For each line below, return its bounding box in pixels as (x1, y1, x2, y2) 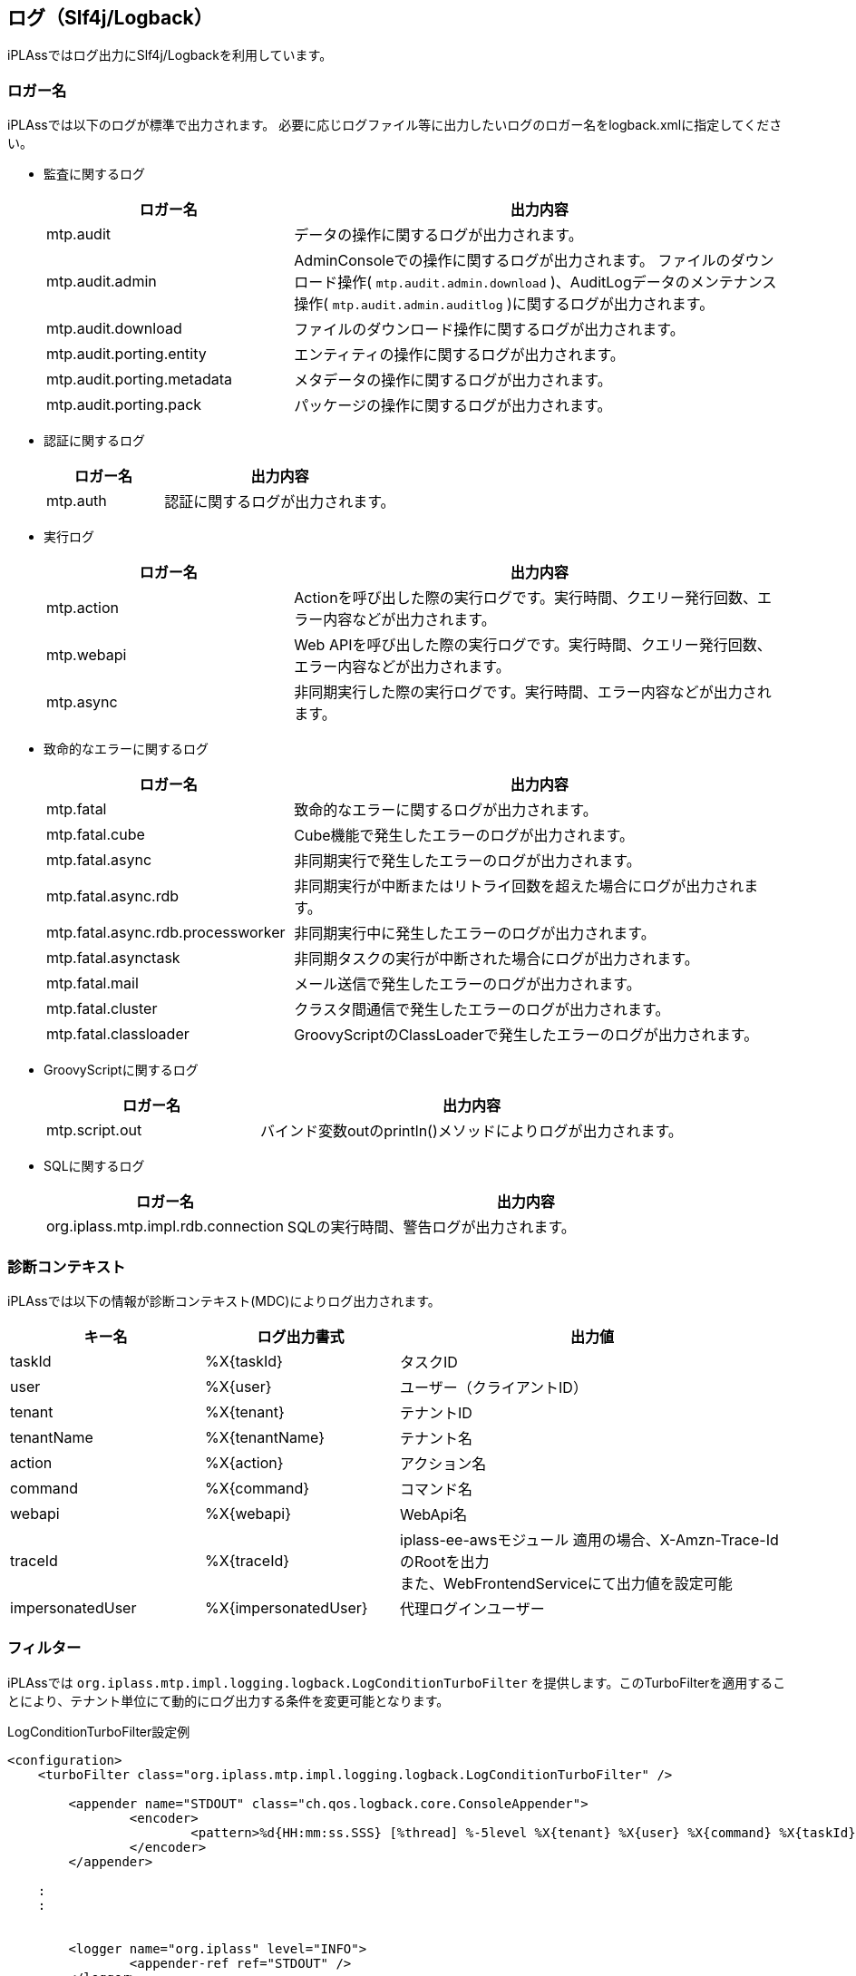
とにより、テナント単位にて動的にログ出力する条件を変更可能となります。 (7, 1692, 450, 1708)
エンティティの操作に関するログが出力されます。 (294, 346, 625, 365)
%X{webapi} (205, 1504, 292, 1523)
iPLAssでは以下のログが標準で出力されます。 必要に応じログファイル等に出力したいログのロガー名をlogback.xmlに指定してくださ (7, 117, 783, 133)
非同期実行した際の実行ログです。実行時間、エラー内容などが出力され (294, 683, 772, 702)
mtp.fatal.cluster (46, 999, 158, 1018)
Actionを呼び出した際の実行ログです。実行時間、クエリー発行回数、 (294, 589, 758, 608)
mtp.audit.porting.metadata (46, 370, 232, 389)
